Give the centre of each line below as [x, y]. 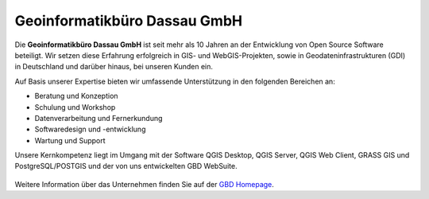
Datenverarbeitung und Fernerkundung [99, 118]
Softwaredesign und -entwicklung [90, 129]
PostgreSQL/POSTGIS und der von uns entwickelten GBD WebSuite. [126, 166]
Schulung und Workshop [75, 107]
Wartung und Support [70, 140]
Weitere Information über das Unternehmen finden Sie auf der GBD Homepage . [144, 184]
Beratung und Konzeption [76, 96]
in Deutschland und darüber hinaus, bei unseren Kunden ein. [114, 67]
